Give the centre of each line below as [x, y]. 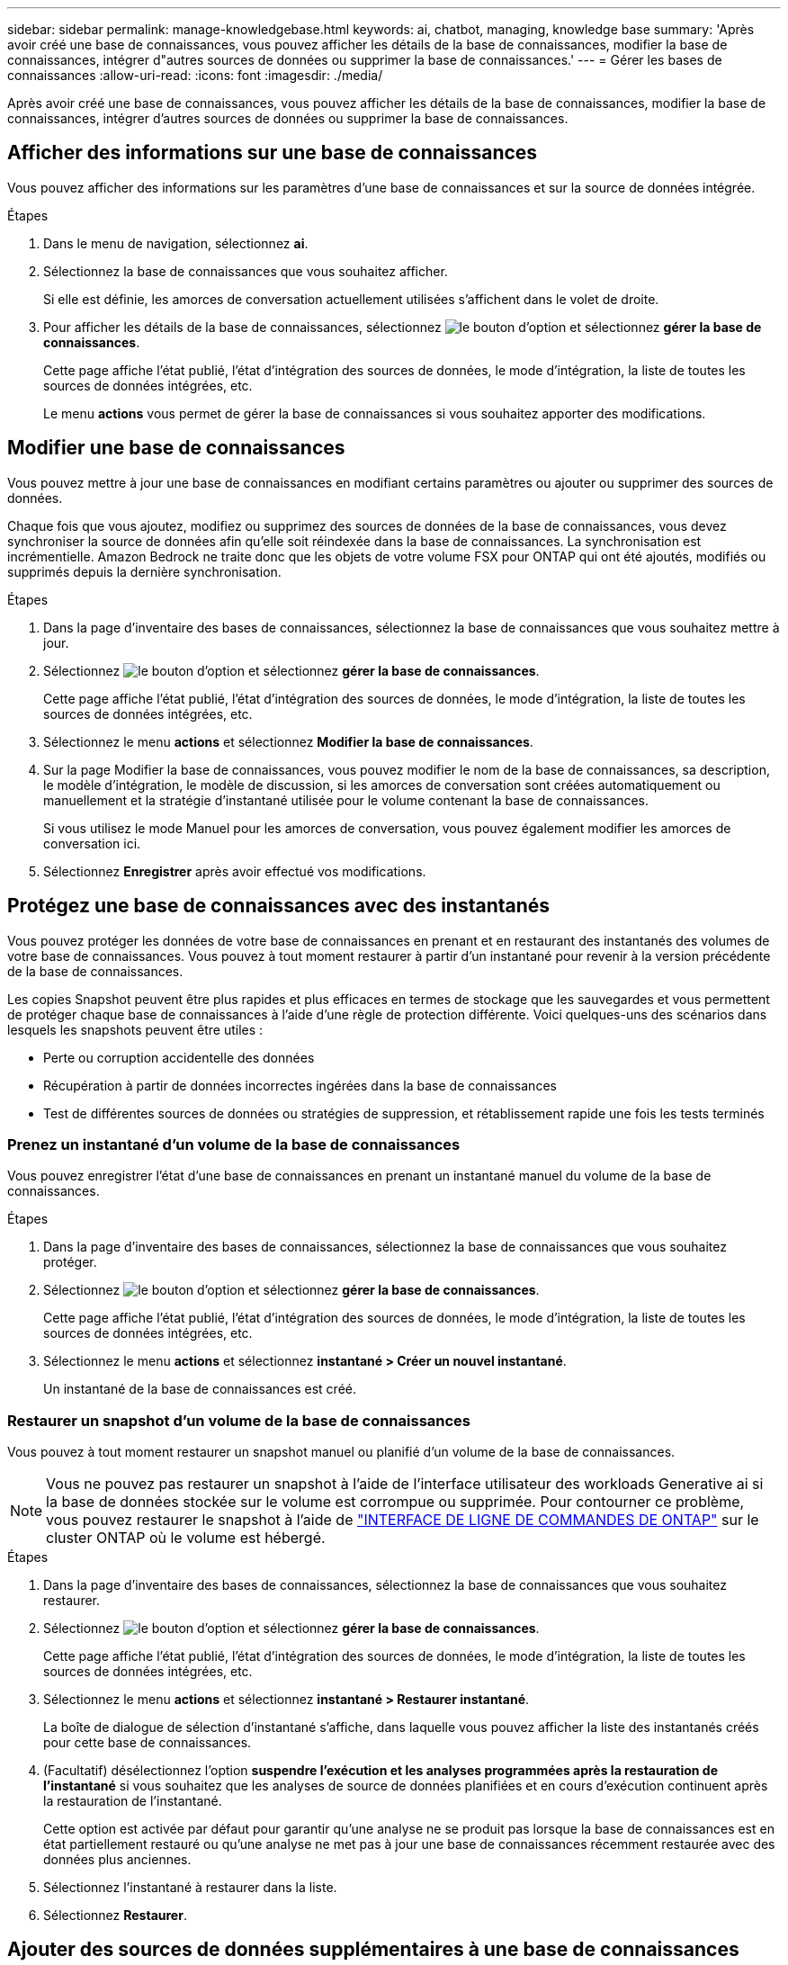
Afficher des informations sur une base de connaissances [273, 153]
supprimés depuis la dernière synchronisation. [144, 571]
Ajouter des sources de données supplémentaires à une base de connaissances [373, 1950]
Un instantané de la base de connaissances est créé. [200, 1389]
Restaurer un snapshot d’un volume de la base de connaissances [239, 1420]
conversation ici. [92, 843]
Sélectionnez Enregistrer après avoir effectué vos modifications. [235, 871]
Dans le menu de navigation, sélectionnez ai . [176, 243]
